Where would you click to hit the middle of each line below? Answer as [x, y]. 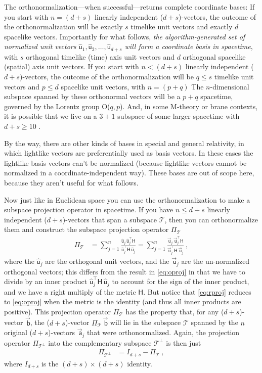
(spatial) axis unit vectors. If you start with [72, 66]
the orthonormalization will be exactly [63, 27]
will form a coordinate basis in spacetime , [189, 46]
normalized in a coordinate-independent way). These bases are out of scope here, [129, 173]
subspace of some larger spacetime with [179, 116]
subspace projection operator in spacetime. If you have [89, 209]
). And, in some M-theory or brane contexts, [189, 106]
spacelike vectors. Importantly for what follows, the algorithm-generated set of [125, 36]
